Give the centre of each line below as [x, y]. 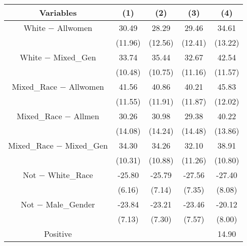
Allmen [86, 116]
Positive [58, 234]
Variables [58, 12]
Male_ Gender [70, 204]
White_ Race [70, 175]
